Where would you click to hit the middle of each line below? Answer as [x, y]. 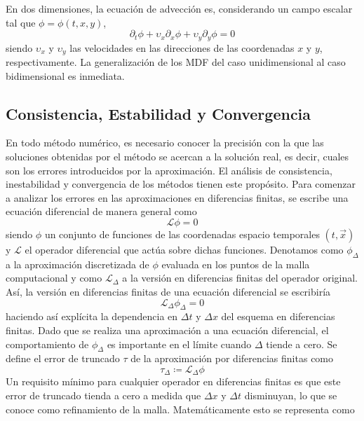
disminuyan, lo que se [291, 395]
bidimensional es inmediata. [65, 75]
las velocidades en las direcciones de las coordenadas [182, 47]
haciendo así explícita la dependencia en [92, 316]
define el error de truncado [63, 358]
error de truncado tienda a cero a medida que [103, 395]
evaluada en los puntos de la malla [236, 264]
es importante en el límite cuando [179, 344]
